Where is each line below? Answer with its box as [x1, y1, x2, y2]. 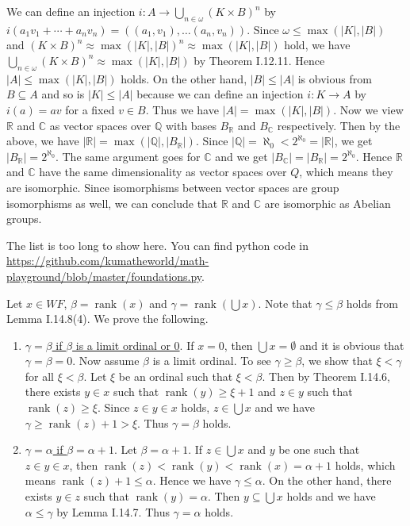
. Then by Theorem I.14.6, [262, 367, 390, 384]
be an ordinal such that [118, 367, 233, 384]
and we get [215, 148, 268, 164]
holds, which [335, 456, 396, 473]
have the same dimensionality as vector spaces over [39, 163, 287, 180]
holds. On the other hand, [121, 70, 247, 86]
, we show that [301, 352, 373, 369]
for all [25, 367, 55, 384]
